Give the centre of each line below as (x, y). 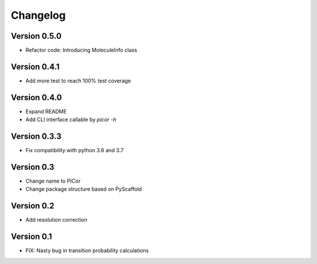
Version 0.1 (31, 237)
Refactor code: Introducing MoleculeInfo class (81, 50)
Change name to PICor (53, 181)
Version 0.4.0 (36, 97)
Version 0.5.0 (36, 36)
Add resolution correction (56, 220)
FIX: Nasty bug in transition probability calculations (87, 251)
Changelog (38, 15)
